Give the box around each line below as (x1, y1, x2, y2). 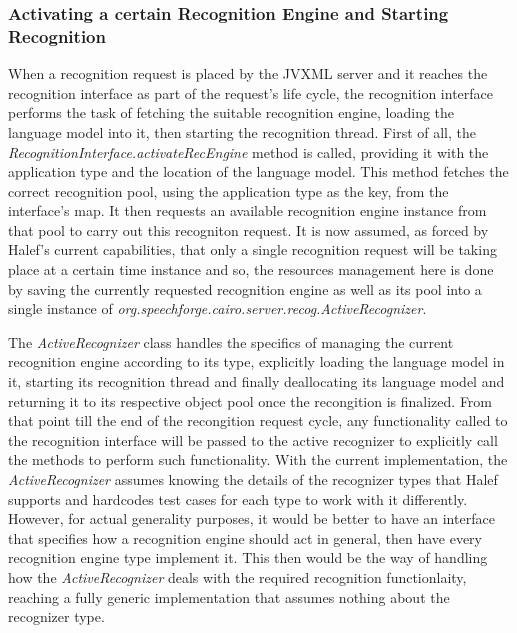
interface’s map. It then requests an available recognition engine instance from (8, 200, 487, 221)
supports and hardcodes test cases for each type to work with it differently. (8, 488, 468, 509)
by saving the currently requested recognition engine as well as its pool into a (8, 278, 482, 299)
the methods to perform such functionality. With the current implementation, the (8, 449, 508, 470)
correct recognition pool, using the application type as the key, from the (8, 180, 449, 201)
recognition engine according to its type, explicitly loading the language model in (8, 351, 505, 372)
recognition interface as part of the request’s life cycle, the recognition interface (8, 82, 494, 103)
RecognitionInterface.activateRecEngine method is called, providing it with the (8, 141, 489, 162)
